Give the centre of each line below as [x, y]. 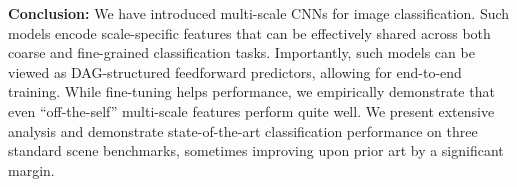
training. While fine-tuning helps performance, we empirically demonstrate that [251, 91]
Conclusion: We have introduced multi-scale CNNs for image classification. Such [259, 13]
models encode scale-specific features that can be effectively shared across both [249, 32]
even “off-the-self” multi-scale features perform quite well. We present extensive [251, 110]
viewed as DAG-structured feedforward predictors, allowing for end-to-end [235, 71]
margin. [31, 169]
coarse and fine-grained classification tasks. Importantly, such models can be [241, 52]
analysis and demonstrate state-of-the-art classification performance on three [243, 130]
